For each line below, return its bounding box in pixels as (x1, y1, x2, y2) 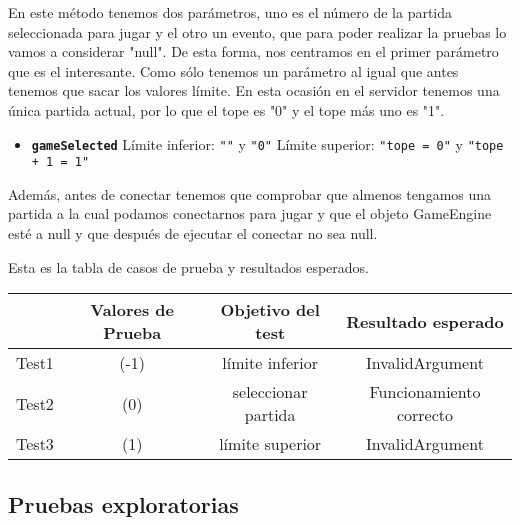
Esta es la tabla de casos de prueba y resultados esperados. (8, 256, 370, 277)
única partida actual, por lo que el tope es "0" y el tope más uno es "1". (8, 99, 445, 120)
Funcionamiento (369, 380, 481, 404)
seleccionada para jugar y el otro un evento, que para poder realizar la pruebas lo (8, 21, 507, 42)
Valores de (90, 298, 174, 322)
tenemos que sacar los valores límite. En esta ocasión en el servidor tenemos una (8, 80, 500, 101)
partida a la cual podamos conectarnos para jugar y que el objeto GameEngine (8, 203, 492, 224)
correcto (396, 403, 453, 427)
